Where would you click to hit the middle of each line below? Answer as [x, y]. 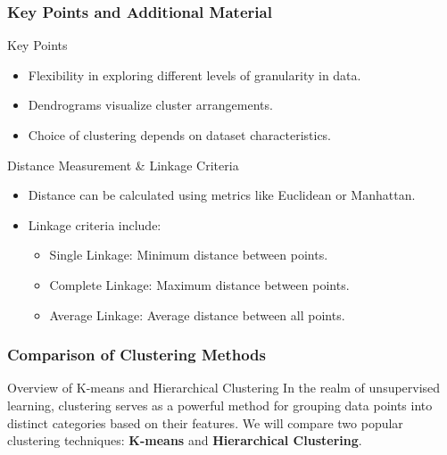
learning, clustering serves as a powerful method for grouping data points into [220, 405]
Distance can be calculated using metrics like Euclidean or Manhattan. [222, 195]
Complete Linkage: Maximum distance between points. [199, 284]
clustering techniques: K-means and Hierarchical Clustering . [185, 440]
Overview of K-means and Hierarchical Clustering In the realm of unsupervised [224, 388]
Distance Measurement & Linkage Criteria [123, 165]
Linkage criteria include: [95, 224]
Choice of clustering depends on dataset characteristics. [180, 135]
